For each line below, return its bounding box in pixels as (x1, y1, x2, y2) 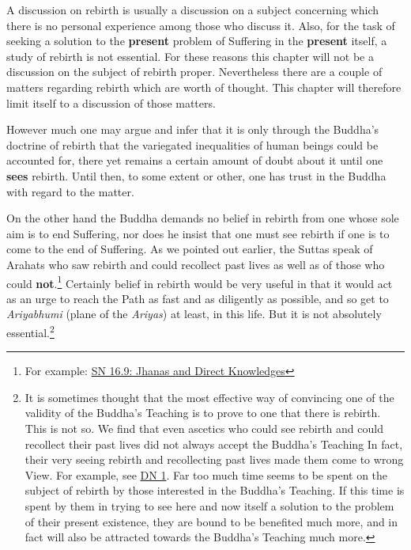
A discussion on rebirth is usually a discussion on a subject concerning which (6, 2, 379, 17)
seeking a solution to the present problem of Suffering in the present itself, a (6, 32, 387, 49)
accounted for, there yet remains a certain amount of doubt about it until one (6, 152, 383, 169)
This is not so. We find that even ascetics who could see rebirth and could (25, 419, 383, 436)
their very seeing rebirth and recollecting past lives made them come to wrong (25, 451, 404, 468)
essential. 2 (6, 321, 55, 340)
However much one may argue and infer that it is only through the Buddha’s (6, 121, 379, 138)
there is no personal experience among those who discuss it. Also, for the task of (6, 17, 395, 33)
